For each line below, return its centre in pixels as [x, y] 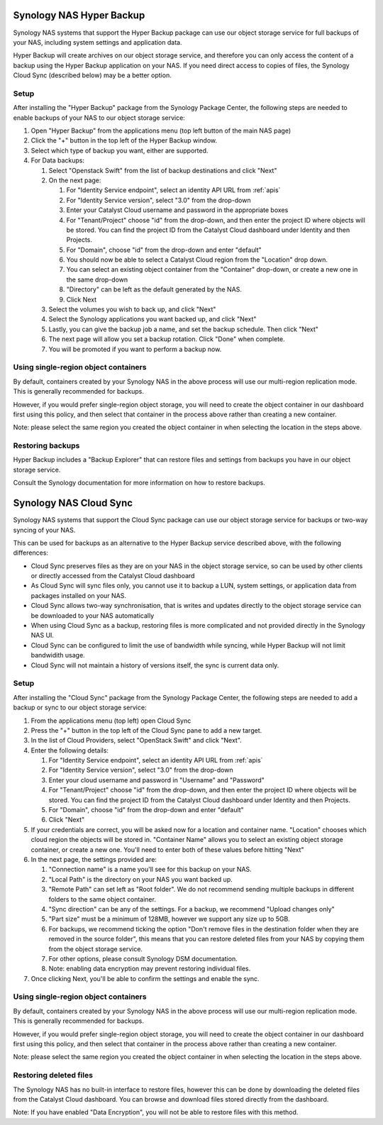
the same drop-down [97, 279]
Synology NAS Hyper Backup [79, 15]
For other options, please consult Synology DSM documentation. [143, 958]
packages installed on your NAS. [79, 595]
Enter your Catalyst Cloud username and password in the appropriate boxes [177, 210]
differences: [31, 553]
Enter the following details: [70, 750]
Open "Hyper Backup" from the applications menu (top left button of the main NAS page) [161, 131]
